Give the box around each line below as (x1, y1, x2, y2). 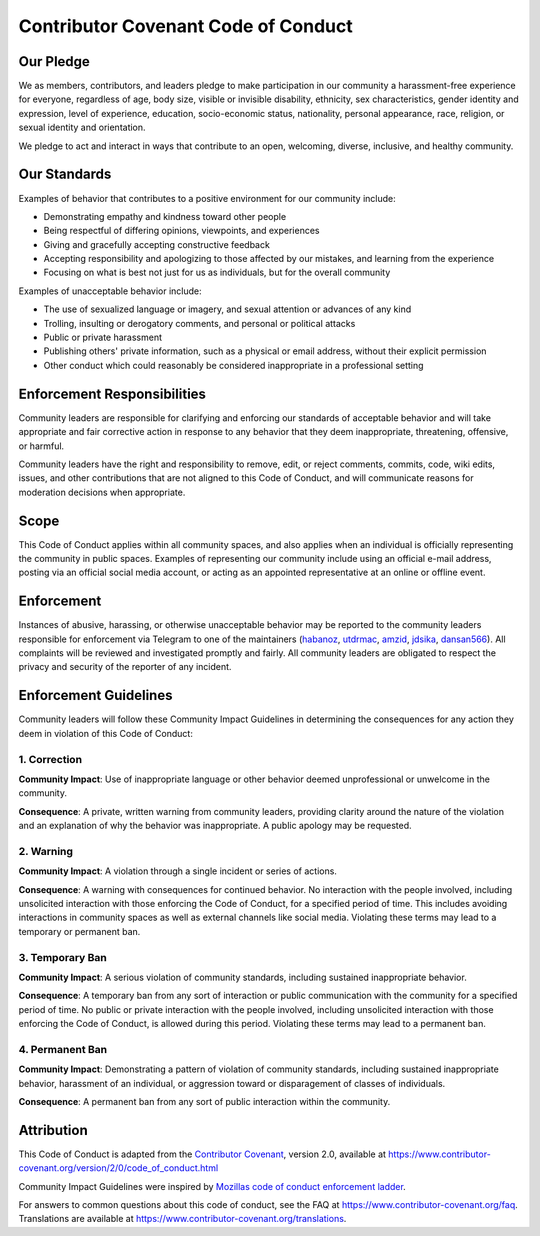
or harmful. (18, 440, 65, 452)
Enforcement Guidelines (18, 687, 173, 704)
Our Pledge (18, 53, 90, 70)
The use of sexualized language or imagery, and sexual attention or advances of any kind (43, 303, 412, 315)
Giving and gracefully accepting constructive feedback (43, 238, 270, 250)
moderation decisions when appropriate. (18, 486, 186, 498)
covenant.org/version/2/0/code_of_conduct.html (18, 1162, 219, 1174)
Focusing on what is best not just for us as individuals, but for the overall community (43, 266, 391, 279)
